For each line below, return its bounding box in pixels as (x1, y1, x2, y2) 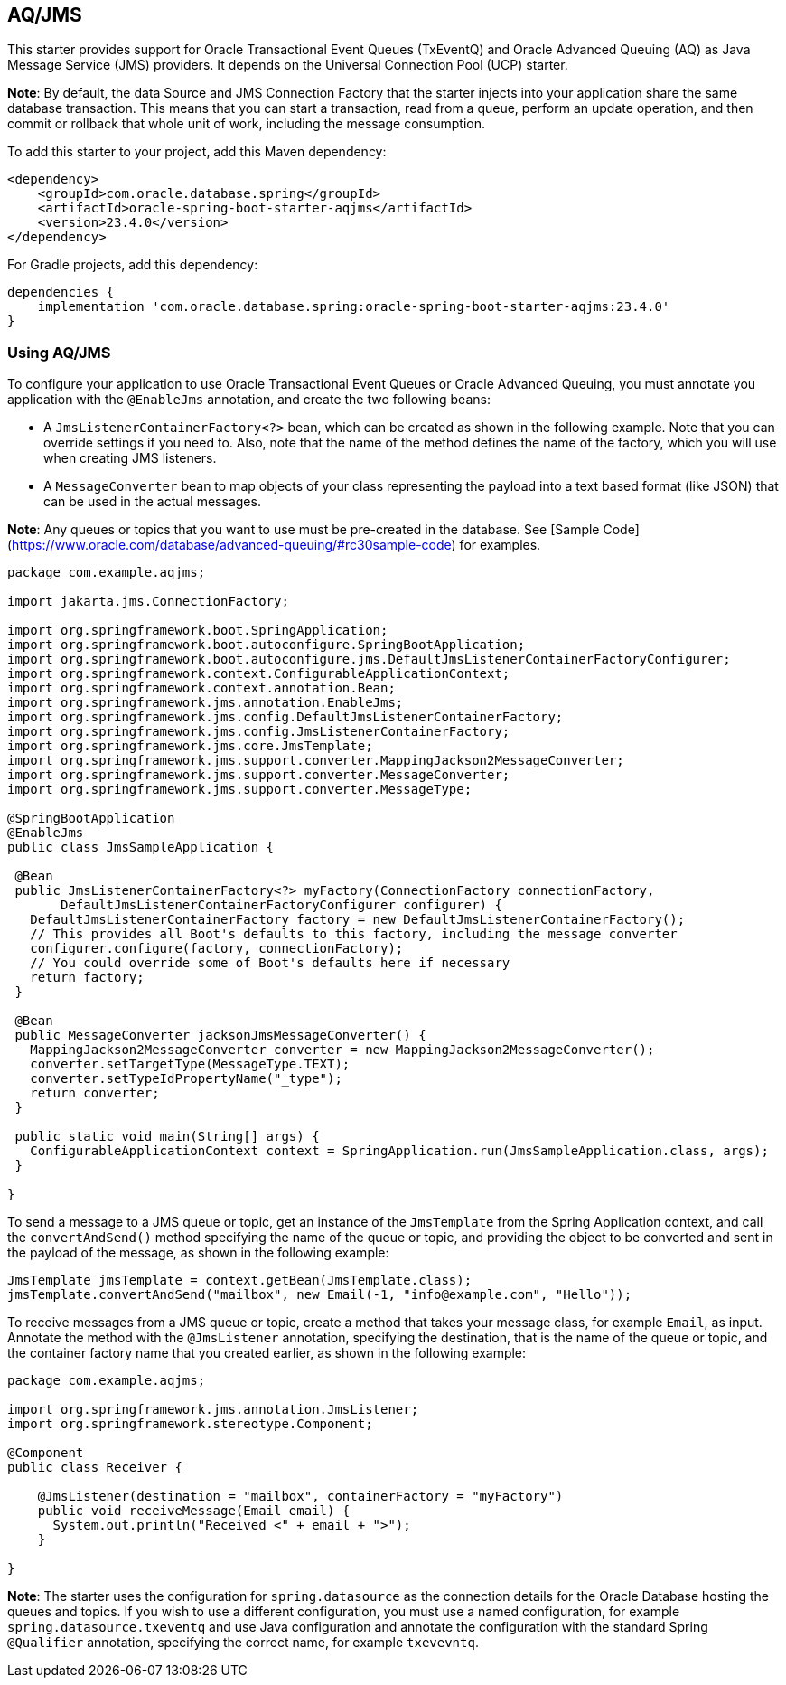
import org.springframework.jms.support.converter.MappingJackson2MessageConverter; (7, 753, 624, 768)
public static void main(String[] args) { (14, 1129, 320, 1144)
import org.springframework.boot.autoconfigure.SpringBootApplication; (7, 637, 526, 653)
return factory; (30, 970, 145, 985)
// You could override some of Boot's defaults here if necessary (30, 955, 510, 971)
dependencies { (7, 285, 115, 300)
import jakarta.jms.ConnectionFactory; (7, 594, 289, 609)
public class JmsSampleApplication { (7, 840, 275, 855)
